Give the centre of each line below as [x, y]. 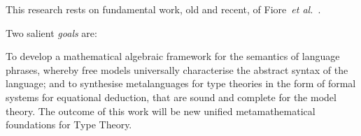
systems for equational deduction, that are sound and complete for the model [171, 97]
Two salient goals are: [51, 32]
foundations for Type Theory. [69, 124]
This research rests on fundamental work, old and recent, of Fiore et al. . [163, 9]
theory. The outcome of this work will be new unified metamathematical [161, 111]
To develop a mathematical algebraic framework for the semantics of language [173, 56]
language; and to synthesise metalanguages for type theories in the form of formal [181, 83]
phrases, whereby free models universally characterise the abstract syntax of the [177, 69]
